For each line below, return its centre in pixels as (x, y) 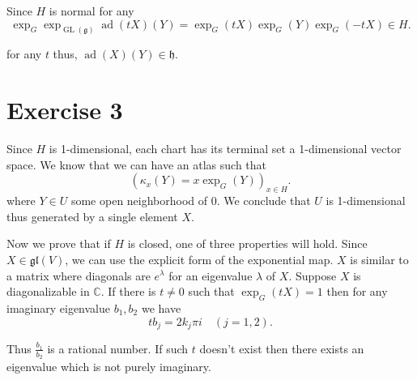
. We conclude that (264, 201)
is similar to (379, 259)
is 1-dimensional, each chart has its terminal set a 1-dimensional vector (225, 149)
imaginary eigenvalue (58, 307)
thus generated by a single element (92, 216)
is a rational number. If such (118, 348)
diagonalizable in (48, 291)
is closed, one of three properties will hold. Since (247, 243)
